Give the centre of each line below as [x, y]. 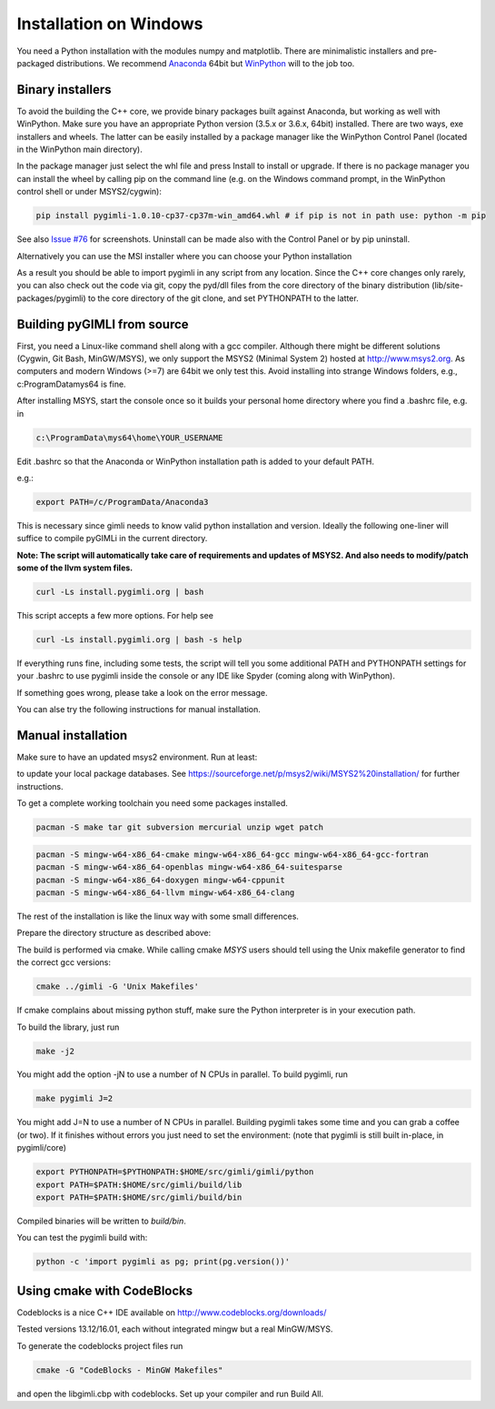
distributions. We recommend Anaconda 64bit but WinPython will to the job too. [205, 63]
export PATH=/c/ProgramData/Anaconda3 [122, 502]
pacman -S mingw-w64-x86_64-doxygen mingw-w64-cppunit [160, 880]
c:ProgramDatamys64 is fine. [71, 384]
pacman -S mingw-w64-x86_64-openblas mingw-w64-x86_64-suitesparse [189, 867]
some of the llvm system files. [75, 568]
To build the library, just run [68, 1027]
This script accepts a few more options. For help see [115, 616]
